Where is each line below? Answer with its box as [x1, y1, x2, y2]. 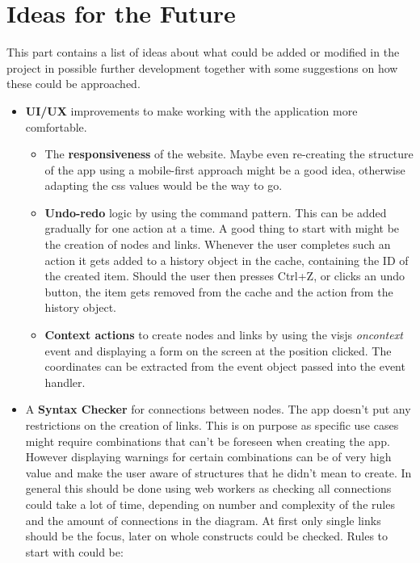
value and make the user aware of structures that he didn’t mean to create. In [25, 464, 412, 481]
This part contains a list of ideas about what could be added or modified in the [6, 44, 400, 61]
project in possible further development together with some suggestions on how [6, 59, 398, 76]
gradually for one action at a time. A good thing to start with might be [44, 220, 400, 237]
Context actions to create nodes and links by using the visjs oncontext [44, 326, 403, 343]
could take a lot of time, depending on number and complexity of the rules [25, 495, 395, 512]
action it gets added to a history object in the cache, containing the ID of [44, 251, 409, 268]
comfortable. [25, 118, 87, 135]
